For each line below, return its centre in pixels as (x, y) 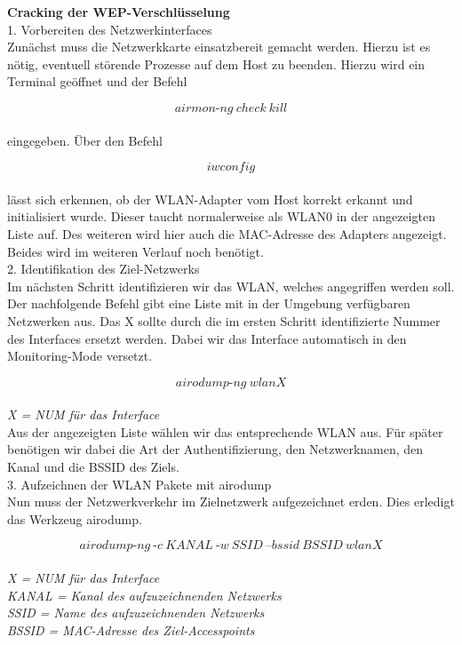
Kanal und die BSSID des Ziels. (93, 467)
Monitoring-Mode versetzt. (80, 356)
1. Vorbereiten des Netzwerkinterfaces (110, 29)
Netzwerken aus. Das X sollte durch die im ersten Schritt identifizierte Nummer (224, 320)
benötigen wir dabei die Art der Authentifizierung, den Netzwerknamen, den (215, 449)
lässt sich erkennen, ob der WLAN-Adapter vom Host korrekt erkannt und (210, 199)
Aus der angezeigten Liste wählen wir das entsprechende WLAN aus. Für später (225, 431)
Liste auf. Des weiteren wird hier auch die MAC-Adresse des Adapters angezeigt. (227, 233)
